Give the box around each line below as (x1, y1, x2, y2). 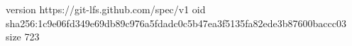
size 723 (6, 29, 40, 44)
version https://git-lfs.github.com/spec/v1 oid (6, 2, 206, 16)
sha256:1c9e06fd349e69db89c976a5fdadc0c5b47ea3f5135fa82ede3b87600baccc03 (6, 15, 346, 30)
